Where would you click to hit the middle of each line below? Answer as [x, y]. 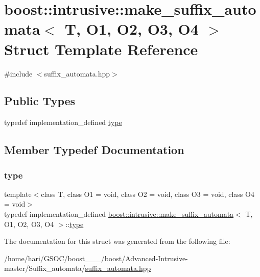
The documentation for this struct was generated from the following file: [117, 241]
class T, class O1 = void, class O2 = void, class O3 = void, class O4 [148, 194]
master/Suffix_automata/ [45, 268]
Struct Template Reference [101, 49]
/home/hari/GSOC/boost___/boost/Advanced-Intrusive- [96, 258]
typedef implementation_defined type [63, 122]
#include [18, 73]
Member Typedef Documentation [94, 150]
